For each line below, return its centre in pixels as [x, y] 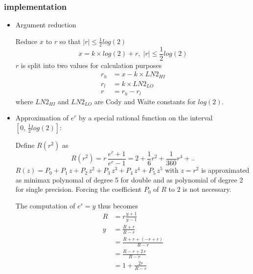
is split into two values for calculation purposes [91, 65]
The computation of [45, 205]
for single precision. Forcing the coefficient [79, 189]
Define [25, 145]
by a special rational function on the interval [146, 118]
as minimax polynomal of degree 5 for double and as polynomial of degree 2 [129, 179]
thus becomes [118, 205]
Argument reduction [46, 25]
